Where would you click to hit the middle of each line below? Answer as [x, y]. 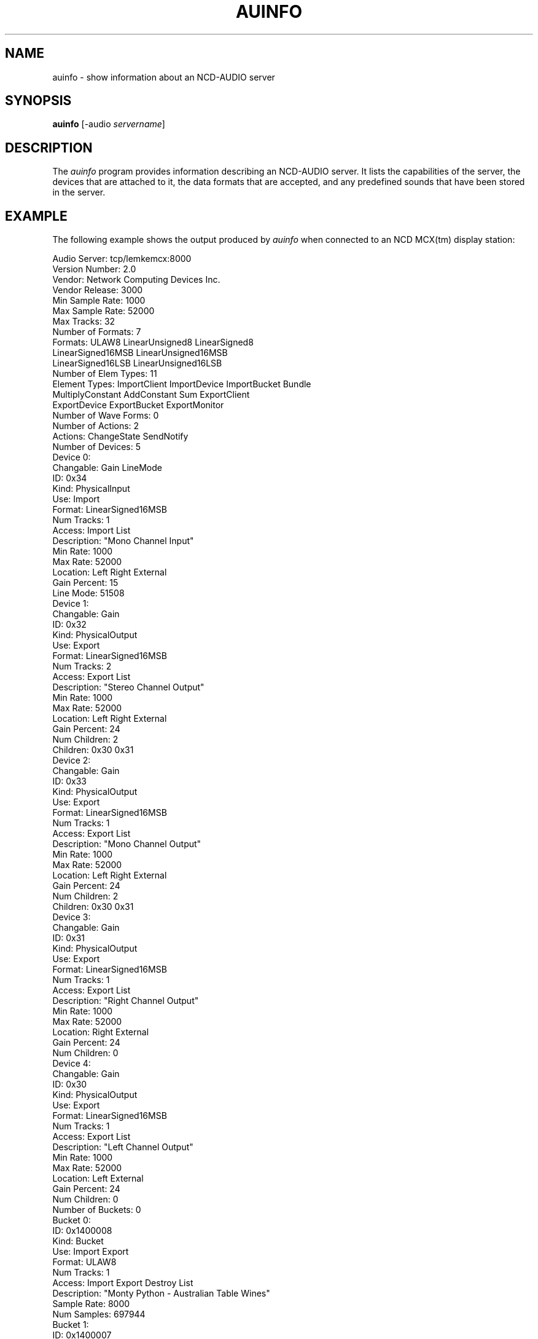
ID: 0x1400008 [82, 1231]
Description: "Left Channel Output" [123, 1147]
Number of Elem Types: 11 [105, 374]
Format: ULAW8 [84, 1262]
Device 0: [72, 457]
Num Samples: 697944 [99, 1314]
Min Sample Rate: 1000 [99, 301]
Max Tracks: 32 [84, 322]
